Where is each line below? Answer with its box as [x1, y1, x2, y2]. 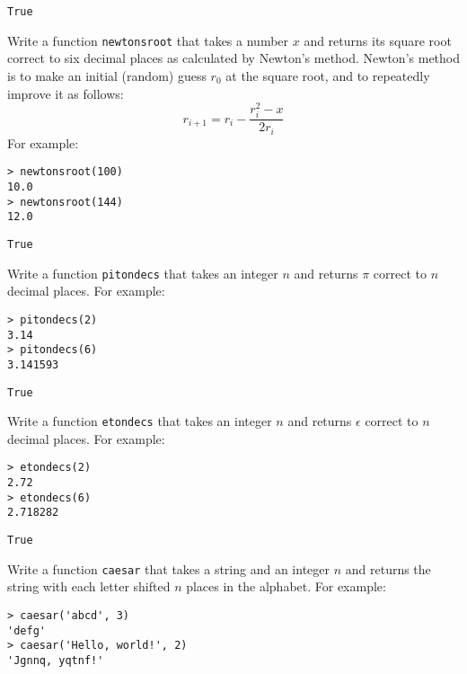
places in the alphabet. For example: [186, 577, 386, 596]
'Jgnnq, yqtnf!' [7, 653, 104, 667]
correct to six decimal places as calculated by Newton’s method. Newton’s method [7, 49, 461, 67]
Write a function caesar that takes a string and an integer [7, 559, 330, 578]
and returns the [345, 559, 431, 578]
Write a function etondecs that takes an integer [7, 412, 272, 430]
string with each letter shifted [7, 577, 171, 596]
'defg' [7, 624, 46, 637]
